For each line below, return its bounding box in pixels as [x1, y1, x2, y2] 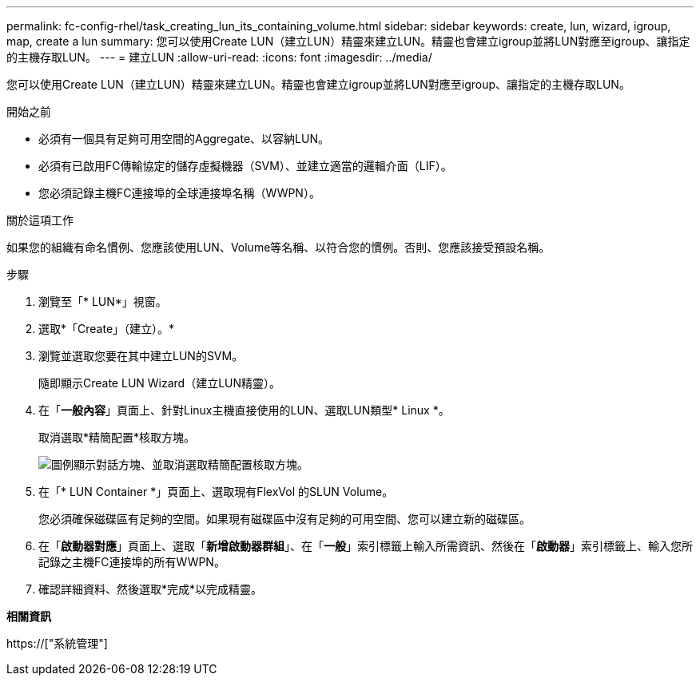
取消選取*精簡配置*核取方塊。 [38, 430, 196, 444]
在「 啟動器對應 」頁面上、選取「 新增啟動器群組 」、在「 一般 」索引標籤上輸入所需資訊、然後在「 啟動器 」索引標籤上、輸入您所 [38, 539, 693, 553]
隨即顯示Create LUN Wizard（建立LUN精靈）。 [38, 376, 281, 390]
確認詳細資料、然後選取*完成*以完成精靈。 [38, 582, 263, 596]
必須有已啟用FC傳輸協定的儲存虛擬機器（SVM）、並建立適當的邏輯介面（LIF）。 [38, 159, 452, 172]
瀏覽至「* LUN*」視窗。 [38, 295, 167, 308]
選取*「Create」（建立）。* [38, 322, 175, 335]
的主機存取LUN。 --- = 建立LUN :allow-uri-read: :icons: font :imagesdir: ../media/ [6, 50, 432, 64]
